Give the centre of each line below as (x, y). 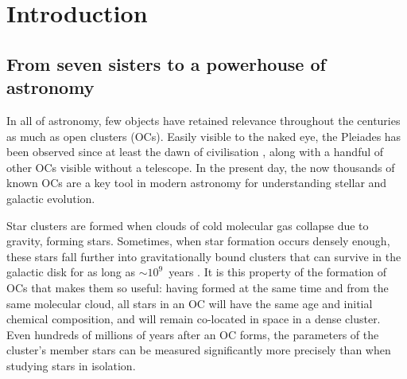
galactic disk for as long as (71, 272)
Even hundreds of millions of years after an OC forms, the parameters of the (193, 334)
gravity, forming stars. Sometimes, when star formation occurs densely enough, (198, 241)
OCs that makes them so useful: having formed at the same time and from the (198, 287)
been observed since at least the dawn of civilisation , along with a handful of (195, 152)
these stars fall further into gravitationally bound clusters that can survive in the (204, 256)
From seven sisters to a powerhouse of (166, 63)
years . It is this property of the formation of (278, 272)
